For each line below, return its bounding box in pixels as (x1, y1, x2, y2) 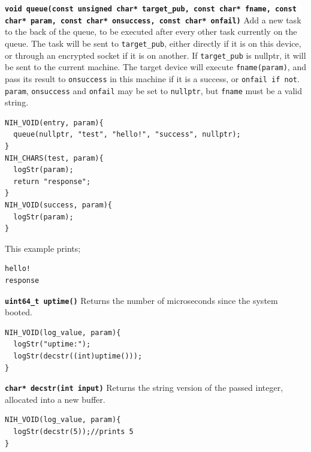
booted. (5, 306, 32, 318)
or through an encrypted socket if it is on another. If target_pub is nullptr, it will (5, 49, 306, 61)
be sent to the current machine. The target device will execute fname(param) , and (5, 61, 306, 73)
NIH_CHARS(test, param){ (5, 153, 104, 162)
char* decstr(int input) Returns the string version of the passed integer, (5, 381, 283, 394)
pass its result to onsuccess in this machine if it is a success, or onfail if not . (5, 72, 300, 85)
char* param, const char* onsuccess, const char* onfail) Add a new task (5, 13, 301, 26)
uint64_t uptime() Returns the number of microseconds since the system (5, 294, 278, 306)
